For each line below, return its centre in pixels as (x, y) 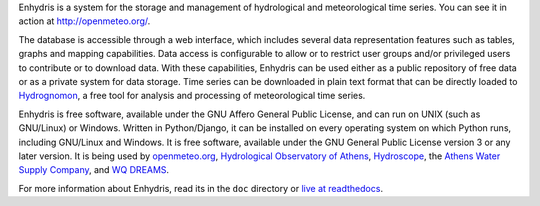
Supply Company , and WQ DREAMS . (94, 170)
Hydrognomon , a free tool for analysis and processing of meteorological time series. (192, 96)
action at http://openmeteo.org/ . (84, 21)
